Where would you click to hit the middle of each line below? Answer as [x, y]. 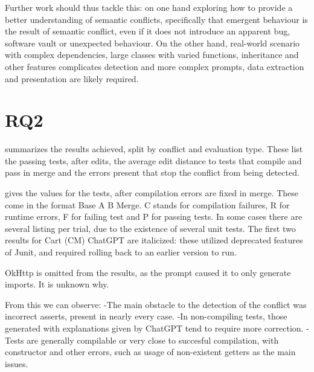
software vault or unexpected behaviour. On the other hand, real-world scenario [152, 43]
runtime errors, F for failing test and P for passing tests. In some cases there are [154, 216]
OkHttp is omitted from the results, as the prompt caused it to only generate [148, 272]
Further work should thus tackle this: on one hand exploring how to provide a [149, 7]
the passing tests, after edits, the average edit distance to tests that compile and [153, 160]
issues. [17, 363]
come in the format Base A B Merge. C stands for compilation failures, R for [147, 204]
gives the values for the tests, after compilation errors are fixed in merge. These [152, 193]
